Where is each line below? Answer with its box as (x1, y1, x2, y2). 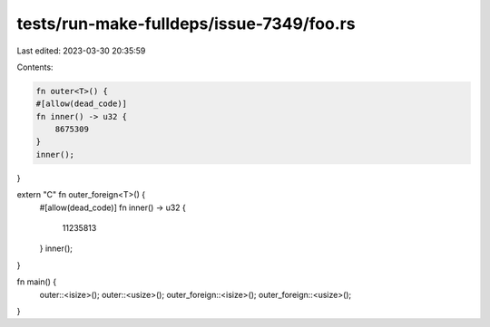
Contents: (16, 62, 54, 72)
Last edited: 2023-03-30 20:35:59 (16, 45, 146, 56)
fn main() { (16, 276, 57, 287)
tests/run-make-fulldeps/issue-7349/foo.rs (16, 14, 356, 34)
